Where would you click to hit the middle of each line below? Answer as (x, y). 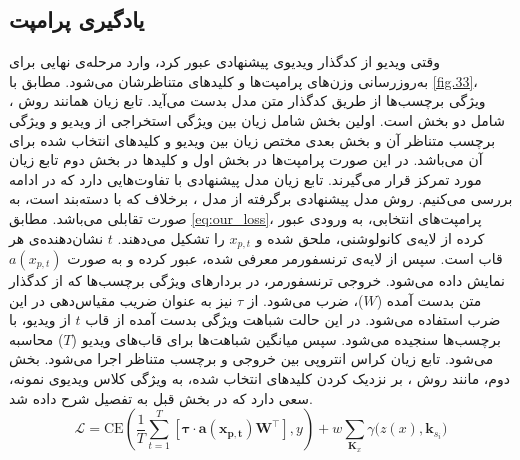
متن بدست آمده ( (429, 299)
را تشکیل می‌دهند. (171, 237)
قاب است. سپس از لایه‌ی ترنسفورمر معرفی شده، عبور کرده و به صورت (285, 258)
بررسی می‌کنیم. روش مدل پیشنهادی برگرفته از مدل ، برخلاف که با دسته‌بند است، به (261, 198)
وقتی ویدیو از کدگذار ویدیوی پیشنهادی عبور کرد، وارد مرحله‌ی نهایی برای (224, 61)
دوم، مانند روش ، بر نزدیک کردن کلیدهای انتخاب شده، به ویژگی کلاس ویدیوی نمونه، (259, 377)
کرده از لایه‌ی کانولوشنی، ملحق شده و (370, 237)
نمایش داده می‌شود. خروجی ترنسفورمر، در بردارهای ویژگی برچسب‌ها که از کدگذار (257, 280)
